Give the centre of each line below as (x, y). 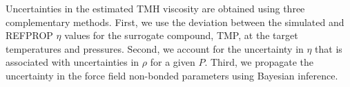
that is (329, 48)
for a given (173, 62)
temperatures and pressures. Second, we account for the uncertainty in (155, 48)
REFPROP (29, 35)
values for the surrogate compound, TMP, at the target (181, 35)
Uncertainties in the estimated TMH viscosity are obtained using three (155, 8)
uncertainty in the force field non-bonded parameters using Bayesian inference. (172, 75)
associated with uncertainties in (72, 62)
